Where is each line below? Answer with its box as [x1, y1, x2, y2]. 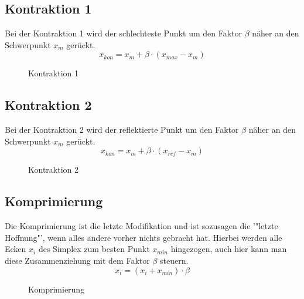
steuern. [159, 254, 189, 266]
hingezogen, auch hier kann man [170, 243, 287, 255]
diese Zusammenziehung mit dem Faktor [5, 254, 150, 266]
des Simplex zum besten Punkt [38, 243, 150, 255]
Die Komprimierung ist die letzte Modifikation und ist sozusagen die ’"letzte [5, 220, 278, 232]
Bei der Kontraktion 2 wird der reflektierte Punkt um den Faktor [5, 123, 239, 136]
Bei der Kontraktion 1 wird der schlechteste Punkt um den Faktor [5, 27, 242, 39]
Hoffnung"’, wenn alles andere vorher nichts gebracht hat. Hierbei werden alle [5, 231, 282, 243]
